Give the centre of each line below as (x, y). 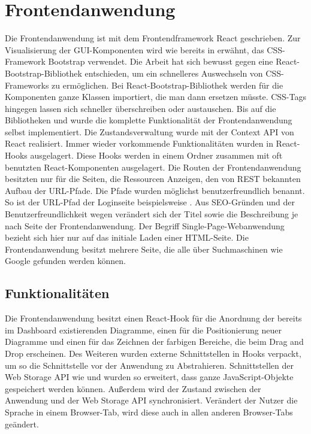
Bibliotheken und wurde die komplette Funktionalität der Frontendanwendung (149, 120)
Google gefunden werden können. (65, 261)
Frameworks (27, 85)
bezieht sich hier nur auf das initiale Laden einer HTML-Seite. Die (127, 237)
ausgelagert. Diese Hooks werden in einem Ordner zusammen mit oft (156, 155)
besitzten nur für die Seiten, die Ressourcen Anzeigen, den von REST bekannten (153, 179)
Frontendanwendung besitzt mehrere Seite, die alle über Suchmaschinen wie (144, 249)
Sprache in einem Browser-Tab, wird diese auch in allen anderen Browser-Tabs (149, 412)
